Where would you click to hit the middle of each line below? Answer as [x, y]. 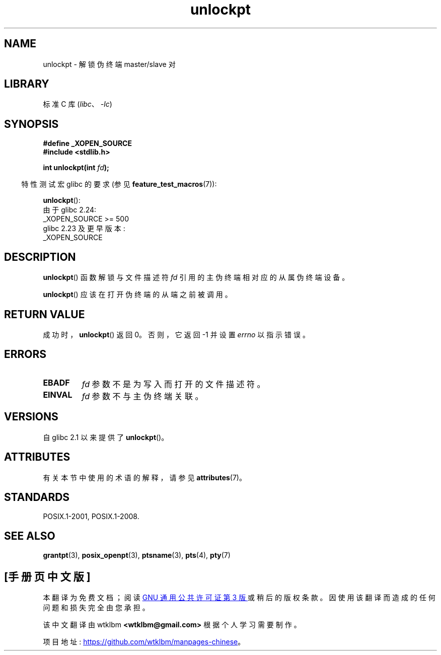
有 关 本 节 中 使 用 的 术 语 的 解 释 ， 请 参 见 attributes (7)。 [144, 477]
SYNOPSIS [31, 124]
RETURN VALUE [45, 314]
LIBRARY [27, 84]
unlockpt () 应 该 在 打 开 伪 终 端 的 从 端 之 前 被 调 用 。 [137, 295]
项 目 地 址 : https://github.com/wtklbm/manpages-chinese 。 [144, 642]
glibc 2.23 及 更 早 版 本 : [84, 229]
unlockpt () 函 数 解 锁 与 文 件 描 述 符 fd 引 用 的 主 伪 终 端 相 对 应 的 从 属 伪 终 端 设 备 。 [196, 277]
